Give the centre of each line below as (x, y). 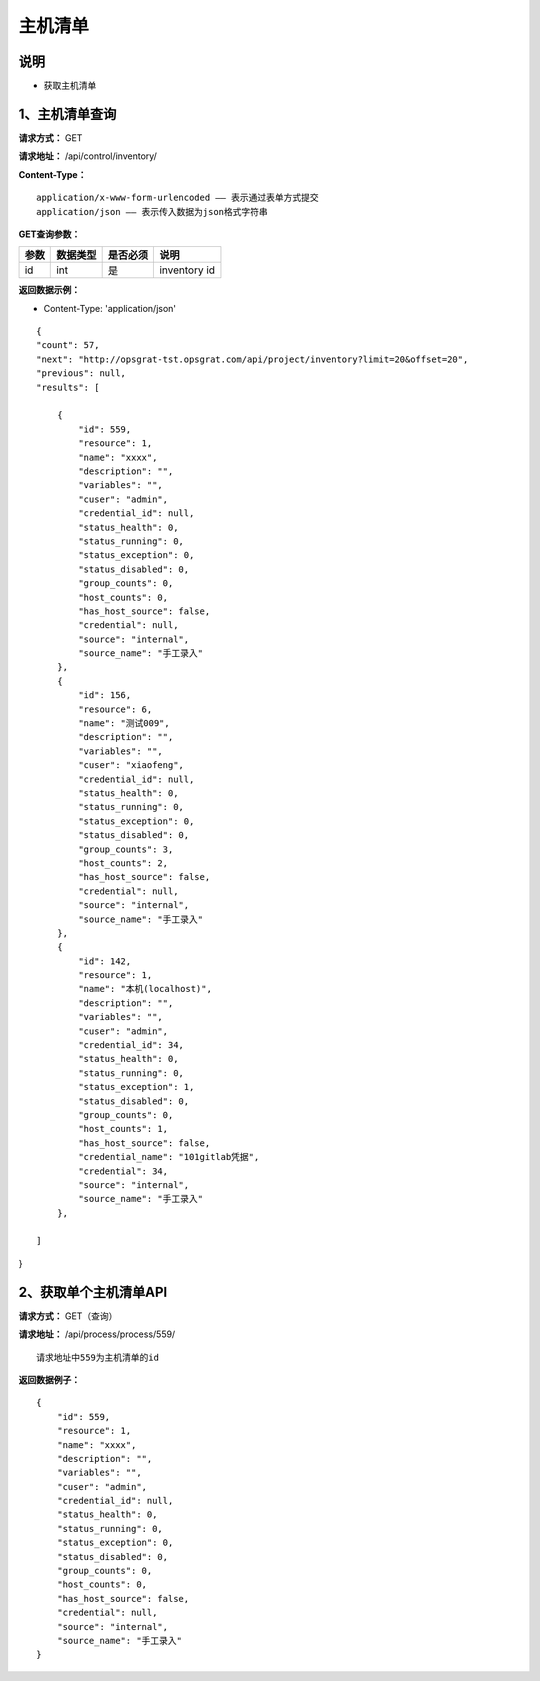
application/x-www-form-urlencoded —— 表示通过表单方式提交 (177, 198)
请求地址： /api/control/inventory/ (87, 156)
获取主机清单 (70, 86)
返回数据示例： (49, 290)
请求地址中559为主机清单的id (98, 1357)
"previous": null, (81, 373)
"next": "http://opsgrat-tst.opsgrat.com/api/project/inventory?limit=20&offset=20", (252, 359)
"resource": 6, (115, 709)
